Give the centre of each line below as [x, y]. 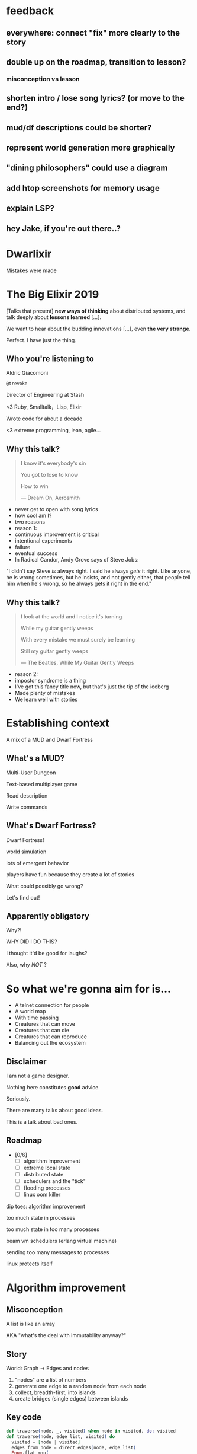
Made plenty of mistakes [45, 693]
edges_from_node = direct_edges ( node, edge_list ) [74, 1447]
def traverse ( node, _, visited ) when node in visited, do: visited [91, 1431]
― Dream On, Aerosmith [50, 498]
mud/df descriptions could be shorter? [79, 128]
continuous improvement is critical [57, 534]
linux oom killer [42, 1195]
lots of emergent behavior [38, 863]
